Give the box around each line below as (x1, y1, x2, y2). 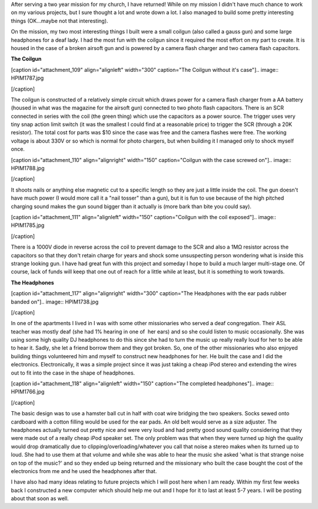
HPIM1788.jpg (11, 165, 45, 172)
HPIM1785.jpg (11, 222, 45, 229)
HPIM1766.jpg (11, 388, 45, 395)
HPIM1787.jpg (11, 74, 44, 82)
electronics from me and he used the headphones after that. (11, 467, 157, 474)
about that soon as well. (11, 495, 69, 502)
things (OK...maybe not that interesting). (11, 17, 108, 24)
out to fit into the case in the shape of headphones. (11, 369, 135, 376)
